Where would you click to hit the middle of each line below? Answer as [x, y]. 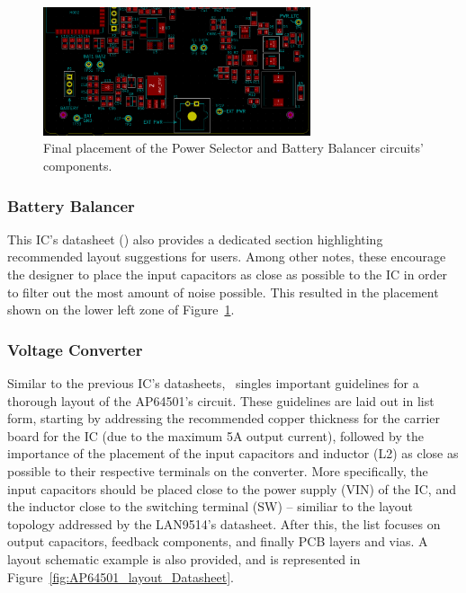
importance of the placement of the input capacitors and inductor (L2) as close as [233, 453]
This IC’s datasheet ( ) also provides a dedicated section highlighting [195, 239]
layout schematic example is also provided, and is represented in [184, 559]
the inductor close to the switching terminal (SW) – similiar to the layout [211, 506]
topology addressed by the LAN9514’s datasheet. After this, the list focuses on [224, 523]
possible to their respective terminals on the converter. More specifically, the [218, 471]
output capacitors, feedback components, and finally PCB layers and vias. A [218, 541]
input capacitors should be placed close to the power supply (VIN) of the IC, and [232, 488]
